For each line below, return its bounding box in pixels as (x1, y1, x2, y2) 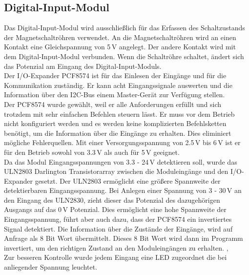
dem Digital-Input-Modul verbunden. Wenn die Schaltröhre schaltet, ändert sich (4, 51, 244, 61)
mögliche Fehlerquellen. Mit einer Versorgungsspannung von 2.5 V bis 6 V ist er (4, 137, 241, 148)
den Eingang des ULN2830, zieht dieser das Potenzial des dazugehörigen (4, 194, 220, 205)
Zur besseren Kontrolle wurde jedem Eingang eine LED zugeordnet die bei (4, 252, 227, 262)
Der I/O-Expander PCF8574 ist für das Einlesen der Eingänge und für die (4, 70, 227, 81)
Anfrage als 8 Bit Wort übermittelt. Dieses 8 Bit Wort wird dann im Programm (4, 233, 243, 243)
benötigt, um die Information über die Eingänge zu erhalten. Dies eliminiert (4, 127, 231, 138)
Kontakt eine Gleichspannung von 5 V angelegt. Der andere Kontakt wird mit (4, 42, 236, 52)
